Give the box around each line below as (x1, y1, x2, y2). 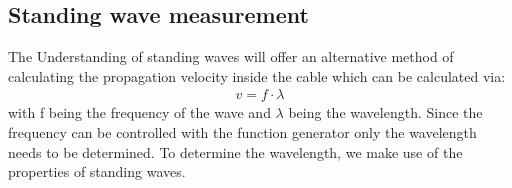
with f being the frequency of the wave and (8, 102, 271, 123)
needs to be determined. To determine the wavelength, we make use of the (8, 141, 463, 162)
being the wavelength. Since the (288, 102, 483, 123)
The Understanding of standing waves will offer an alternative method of (8, 46, 454, 67)
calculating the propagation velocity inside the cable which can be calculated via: (8, 65, 506, 86)
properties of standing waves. (8, 161, 186, 182)
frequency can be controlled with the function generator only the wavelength (8, 122, 477, 143)
